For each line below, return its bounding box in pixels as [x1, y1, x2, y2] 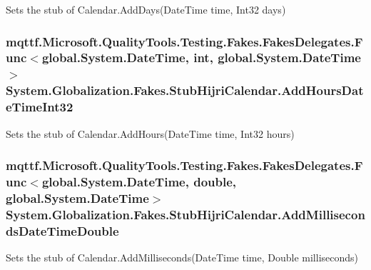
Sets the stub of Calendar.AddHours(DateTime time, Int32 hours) [6, 126, 295, 141]
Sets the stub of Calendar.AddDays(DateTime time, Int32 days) [6, 2, 286, 16]
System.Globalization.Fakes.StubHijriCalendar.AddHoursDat [6, 81, 364, 99]
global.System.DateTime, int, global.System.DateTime [41, 49, 361, 66]
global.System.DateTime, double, [41, 172, 237, 190]
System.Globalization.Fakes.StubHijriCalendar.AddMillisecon [6, 205, 365, 223]
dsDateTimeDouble [6, 221, 119, 239]
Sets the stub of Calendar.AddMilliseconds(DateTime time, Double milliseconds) [6, 250, 359, 264]
